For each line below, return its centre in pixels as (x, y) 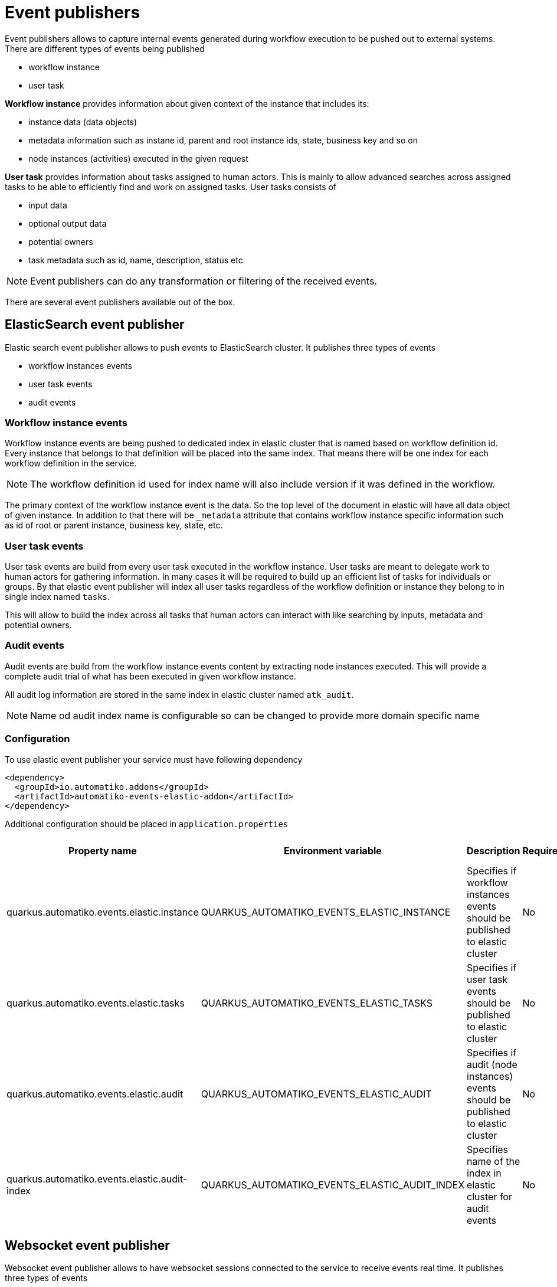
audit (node (492, 1064)
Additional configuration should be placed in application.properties (147, 824)
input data (48, 205)
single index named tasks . (58, 597)
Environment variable (332, 850)
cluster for (489, 1196)
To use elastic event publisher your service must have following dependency (154, 759)
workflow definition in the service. (71, 463)
